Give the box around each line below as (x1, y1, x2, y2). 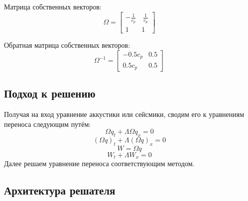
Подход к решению (4, 86, 96, 101)
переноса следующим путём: (4, 118, 91, 129)
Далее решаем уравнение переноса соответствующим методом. (4, 158, 195, 169)
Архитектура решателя (4, 183, 116, 198)
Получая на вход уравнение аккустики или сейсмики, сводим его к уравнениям (4, 109, 245, 119)
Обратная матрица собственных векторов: (4, 40, 130, 50)
